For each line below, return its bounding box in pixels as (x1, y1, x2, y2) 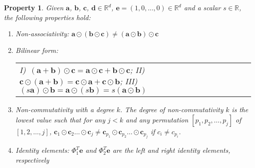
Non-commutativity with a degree (15, 104, 114, 115)
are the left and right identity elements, (112, 145, 230, 155)
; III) (120, 75, 138, 87)
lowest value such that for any (15, 114, 105, 124)
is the (231, 104, 248, 115)
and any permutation (126, 114, 188, 124)
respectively (15, 154, 49, 165)
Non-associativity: (15, 28, 69, 39)
